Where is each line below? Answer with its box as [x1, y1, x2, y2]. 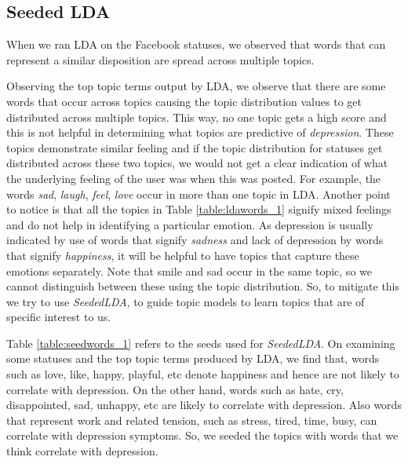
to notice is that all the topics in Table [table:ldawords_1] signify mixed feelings [6, 201, 392, 217]
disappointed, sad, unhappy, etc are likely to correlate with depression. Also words [6, 396, 402, 413]
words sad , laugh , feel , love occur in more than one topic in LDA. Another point [6, 185, 391, 202]
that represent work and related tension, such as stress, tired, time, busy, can [6, 411, 377, 428]
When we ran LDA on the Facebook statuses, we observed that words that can [6, 36, 386, 53]
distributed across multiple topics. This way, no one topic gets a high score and [6, 108, 387, 125]
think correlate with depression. [6, 443, 158, 459]
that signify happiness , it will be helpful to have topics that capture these [6, 247, 359, 263]
